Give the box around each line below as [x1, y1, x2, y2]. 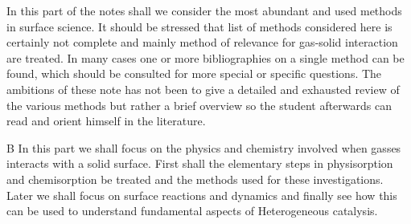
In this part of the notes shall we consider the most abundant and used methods [6, 2, 402, 18]
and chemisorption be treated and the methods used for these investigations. [6, 170, 384, 187]
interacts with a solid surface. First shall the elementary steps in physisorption [6, 155, 393, 172]
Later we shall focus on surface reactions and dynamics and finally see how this [6, 186, 397, 203]
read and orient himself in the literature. [6, 112, 206, 129]
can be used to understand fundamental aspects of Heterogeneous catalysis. [6, 202, 378, 219]
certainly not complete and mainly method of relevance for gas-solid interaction [6, 34, 398, 51]
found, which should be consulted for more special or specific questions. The [6, 65, 382, 82]
